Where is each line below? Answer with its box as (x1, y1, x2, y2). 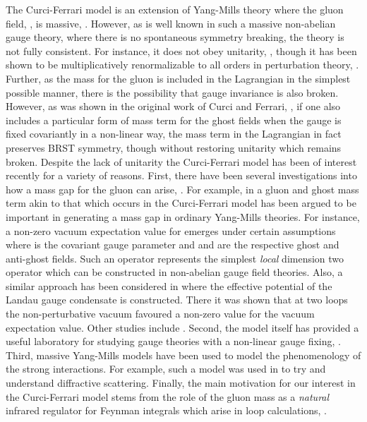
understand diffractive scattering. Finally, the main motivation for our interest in (6, 375, 356, 390)
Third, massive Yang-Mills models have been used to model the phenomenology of (6, 347, 361, 362)
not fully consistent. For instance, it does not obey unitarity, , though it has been (6, 43, 357, 58)
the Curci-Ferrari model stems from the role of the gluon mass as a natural (6, 389, 330, 404)
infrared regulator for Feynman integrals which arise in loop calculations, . (6, 403, 327, 418)
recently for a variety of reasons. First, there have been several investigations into (6, 168, 357, 183)
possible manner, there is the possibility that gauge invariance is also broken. (6, 85, 339, 100)
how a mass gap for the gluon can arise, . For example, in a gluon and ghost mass (6, 181, 359, 196)
